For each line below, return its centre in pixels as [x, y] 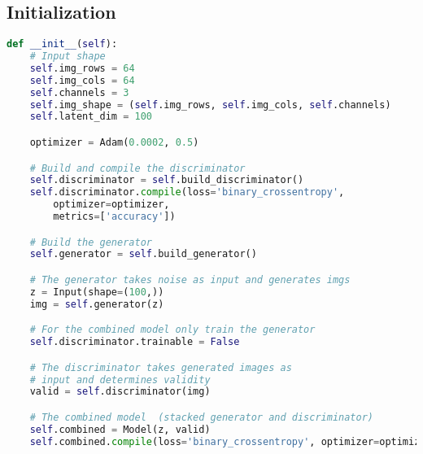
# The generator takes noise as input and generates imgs [190, 279]
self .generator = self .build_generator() [143, 254]
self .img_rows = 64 [82, 68]
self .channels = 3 [79, 92]
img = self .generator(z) [97, 304]
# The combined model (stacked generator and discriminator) [202, 417]
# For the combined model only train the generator [172, 330]
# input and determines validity [120, 380]
